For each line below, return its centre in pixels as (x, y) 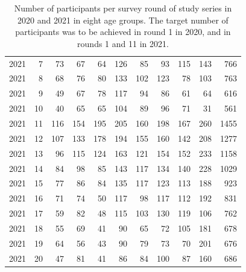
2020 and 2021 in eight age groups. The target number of (123, 20)
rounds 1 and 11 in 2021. (123, 43)
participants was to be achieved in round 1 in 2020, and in (123, 32)
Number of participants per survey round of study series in (123, 8)
